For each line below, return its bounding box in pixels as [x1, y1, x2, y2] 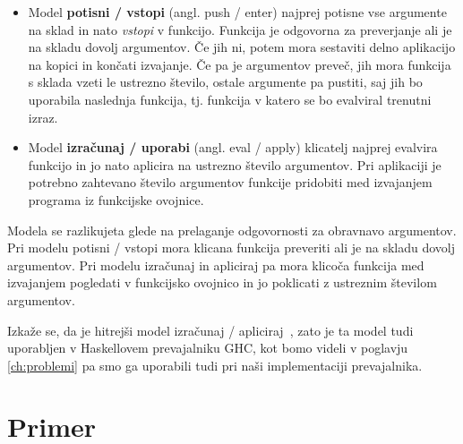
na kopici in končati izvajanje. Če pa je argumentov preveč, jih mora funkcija [28, 55, 451, 73]
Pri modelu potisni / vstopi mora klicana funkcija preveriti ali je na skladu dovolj [7, 238, 455, 257]
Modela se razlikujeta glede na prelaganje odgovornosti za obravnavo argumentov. [7, 220, 457, 239]
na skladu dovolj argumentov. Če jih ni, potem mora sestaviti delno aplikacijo [28, 38, 456, 56]
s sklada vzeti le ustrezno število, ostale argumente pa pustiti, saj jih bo [28, 73, 423, 91]
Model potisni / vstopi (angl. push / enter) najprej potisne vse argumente [28, 3, 447, 21]
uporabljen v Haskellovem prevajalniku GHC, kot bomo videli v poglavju [7, 338, 408, 357]
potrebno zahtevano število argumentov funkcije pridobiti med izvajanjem [28, 173, 433, 192]
